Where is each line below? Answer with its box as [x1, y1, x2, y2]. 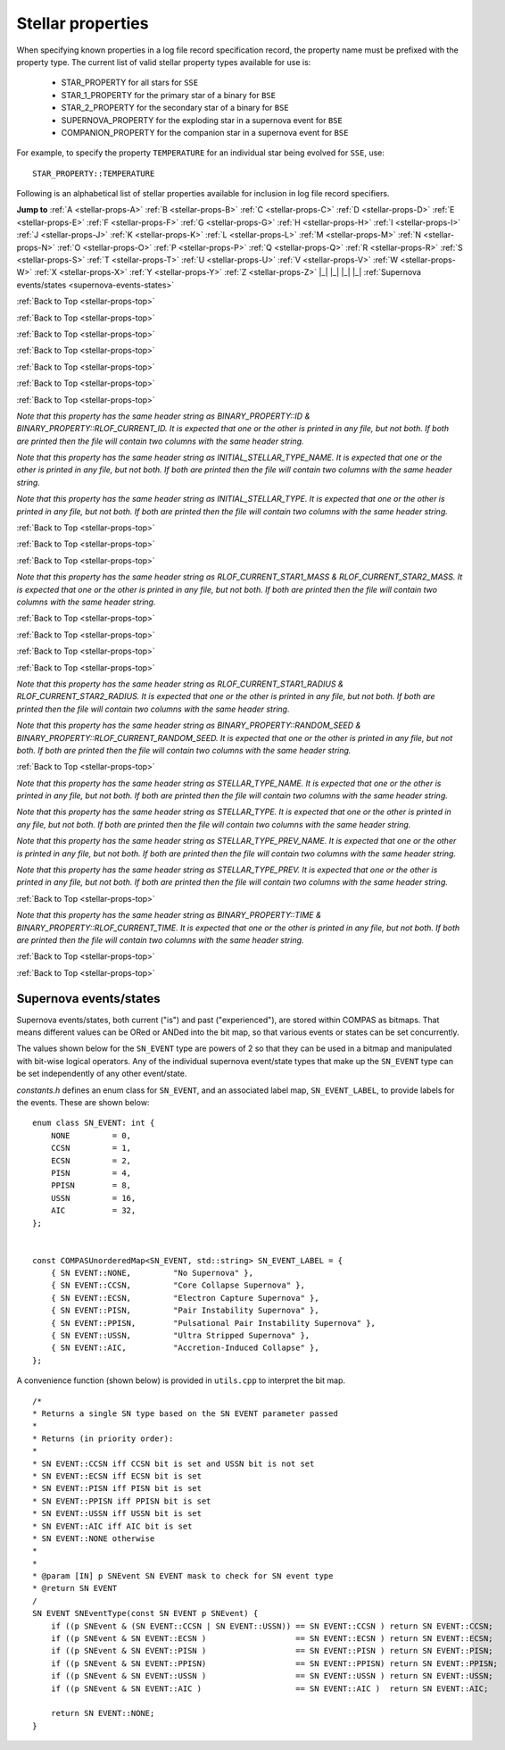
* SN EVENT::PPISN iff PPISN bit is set [32, 1496, 211, 1506]
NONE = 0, [50, 1130, 132, 1140]
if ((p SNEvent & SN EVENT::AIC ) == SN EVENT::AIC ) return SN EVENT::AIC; [50, 1683, 489, 1694]
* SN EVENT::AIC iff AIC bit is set [32, 1521, 193, 1531]
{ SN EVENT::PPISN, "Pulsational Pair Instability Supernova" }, [50, 1318, 377, 1328]
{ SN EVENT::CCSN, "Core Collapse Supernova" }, [50, 1280, 305, 1290]
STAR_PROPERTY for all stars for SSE [61, 77, 199, 88]
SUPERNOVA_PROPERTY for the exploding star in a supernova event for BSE [61, 114, 343, 125]
